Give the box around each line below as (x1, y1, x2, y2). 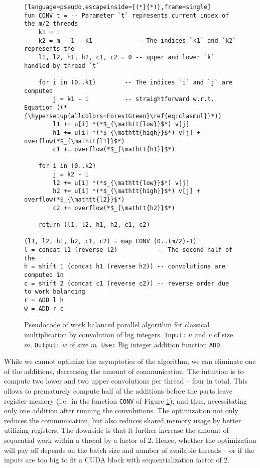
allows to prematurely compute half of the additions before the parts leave (4, 385, 232, 396)
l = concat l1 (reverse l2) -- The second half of (24, 246, 233, 254)
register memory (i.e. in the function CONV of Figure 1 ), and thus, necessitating (4, 395, 247, 406)
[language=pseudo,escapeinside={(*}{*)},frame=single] (24, 4, 211, 11)
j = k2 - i (53, 171, 89, 178)
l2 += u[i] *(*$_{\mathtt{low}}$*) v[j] (53, 179, 190, 186)
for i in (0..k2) (38, 162, 96, 170)
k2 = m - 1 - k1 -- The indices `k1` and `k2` (38, 37, 236, 44)
